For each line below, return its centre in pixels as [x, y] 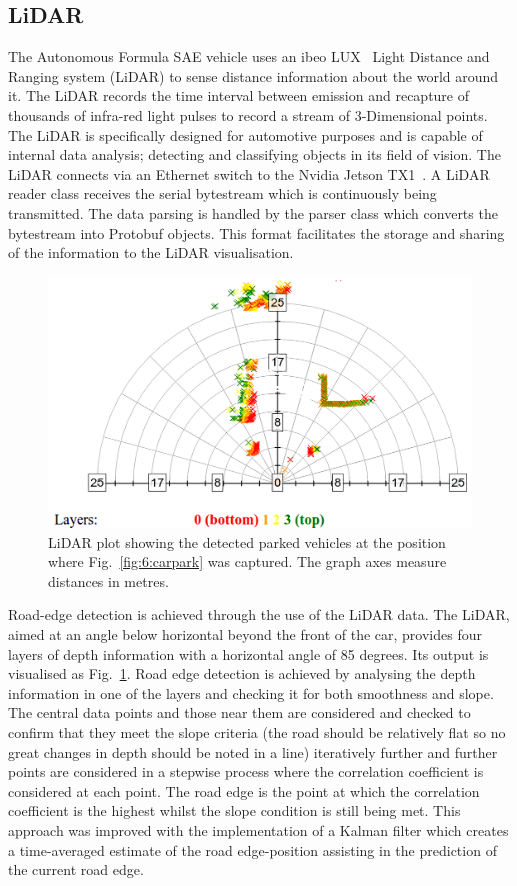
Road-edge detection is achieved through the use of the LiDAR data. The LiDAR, [259, 614]
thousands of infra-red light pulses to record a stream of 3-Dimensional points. [248, 114]
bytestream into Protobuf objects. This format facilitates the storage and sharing [256, 232]
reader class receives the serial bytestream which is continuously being [222, 193]
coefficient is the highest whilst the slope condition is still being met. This [234, 810]
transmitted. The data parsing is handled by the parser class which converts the [253, 212]
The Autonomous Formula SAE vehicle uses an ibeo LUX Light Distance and [249, 56]
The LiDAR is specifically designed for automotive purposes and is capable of [245, 134]
